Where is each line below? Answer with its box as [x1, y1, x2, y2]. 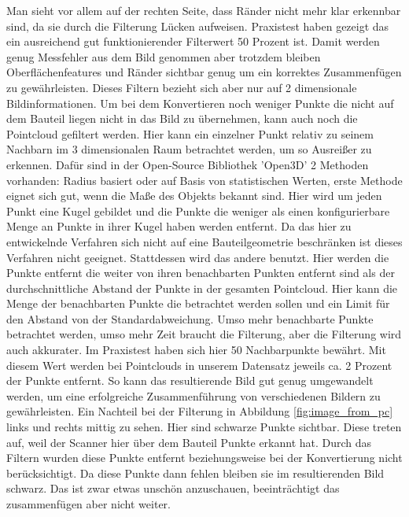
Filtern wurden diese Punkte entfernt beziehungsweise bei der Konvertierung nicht [6, 449, 403, 466]
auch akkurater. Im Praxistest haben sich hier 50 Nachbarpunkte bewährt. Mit [6, 342, 386, 358]
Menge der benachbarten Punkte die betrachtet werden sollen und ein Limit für [6, 295, 390, 312]
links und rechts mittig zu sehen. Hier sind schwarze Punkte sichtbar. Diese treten [6, 419, 402, 435]
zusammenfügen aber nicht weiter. [6, 496, 171, 511]
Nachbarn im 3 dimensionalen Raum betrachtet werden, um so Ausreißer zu [6, 141, 372, 157]
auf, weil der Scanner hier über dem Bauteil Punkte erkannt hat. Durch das [6, 434, 372, 450]
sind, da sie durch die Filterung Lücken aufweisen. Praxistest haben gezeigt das [6, 17, 389, 34]
